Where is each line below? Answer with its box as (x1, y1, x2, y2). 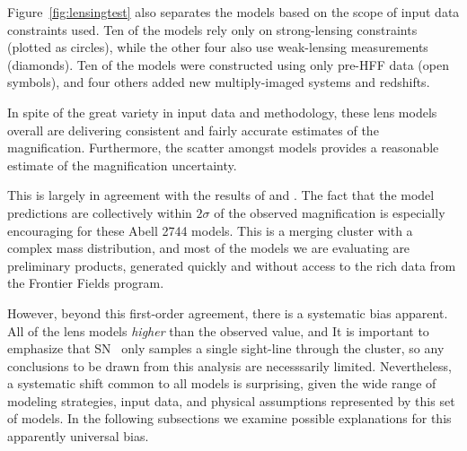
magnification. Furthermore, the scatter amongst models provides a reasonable (7, 138, 439, 157)
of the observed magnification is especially (214, 203, 445, 221)
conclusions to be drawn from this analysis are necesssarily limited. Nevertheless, (7, 356, 452, 375)
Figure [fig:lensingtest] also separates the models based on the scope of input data (7, 3, 460, 21)
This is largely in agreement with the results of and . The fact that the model (7, 186, 435, 204)
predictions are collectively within (7, 203, 192, 221)
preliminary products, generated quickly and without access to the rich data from (7, 256, 456, 274)
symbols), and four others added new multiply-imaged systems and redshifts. (7, 73, 430, 91)
